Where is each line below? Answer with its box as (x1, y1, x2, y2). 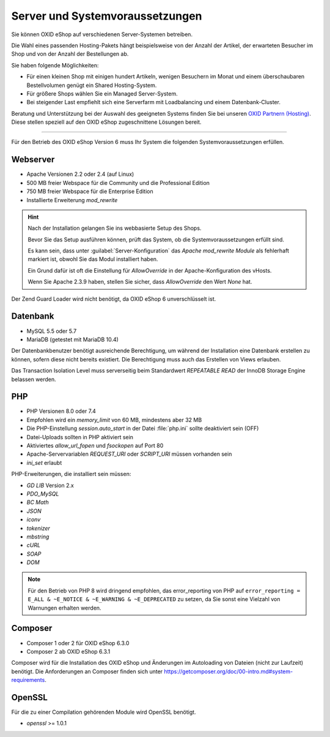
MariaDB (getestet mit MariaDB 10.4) (26, 336, 119, 343)
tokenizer (26, 524, 50, 532)
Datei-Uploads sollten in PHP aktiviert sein (26, 433, 134, 440)
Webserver (11, 154, 55, 165)
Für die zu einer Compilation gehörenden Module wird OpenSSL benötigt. (11, 708, 196, 716)
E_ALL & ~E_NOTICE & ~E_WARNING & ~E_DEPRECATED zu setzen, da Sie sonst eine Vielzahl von (28, 595, 280, 603)
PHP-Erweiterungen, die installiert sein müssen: (11, 471, 131, 478)
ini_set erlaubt (26, 459, 62, 466)
